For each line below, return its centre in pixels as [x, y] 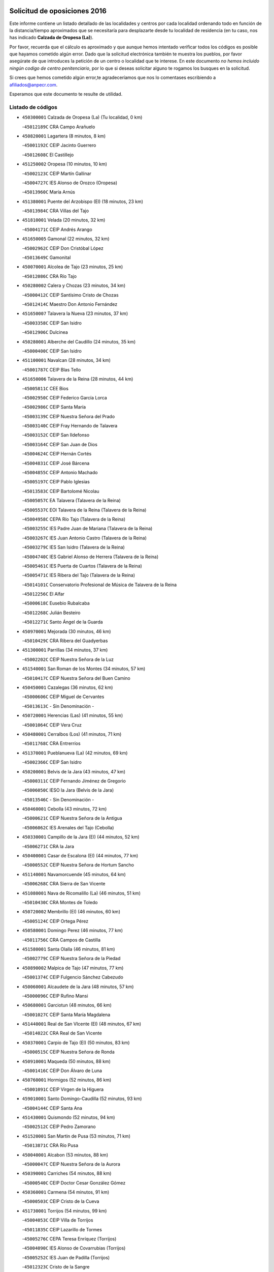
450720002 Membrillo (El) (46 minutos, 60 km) [71, 912]
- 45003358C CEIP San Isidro [52, 323]
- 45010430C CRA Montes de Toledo [60, 902]
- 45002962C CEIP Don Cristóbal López [63, 248]
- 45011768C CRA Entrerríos [51, 743]
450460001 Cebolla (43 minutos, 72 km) [64, 809]
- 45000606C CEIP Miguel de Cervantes [63, 697]
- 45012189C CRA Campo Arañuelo [59, 127]
